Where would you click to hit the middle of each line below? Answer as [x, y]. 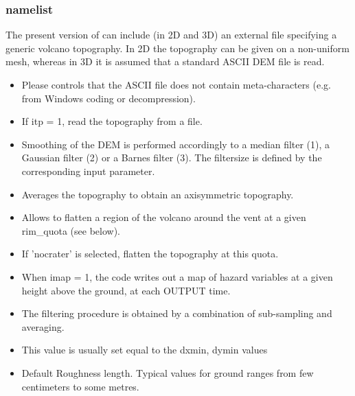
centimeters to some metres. [80, 386]
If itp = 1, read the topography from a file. [112, 121]
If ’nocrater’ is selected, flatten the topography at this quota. [150, 254]
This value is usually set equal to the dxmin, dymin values [145, 350]
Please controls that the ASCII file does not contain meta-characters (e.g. [176, 84]
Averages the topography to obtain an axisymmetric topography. [158, 194]
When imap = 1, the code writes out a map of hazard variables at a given [177, 276]
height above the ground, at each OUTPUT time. [126, 290]
